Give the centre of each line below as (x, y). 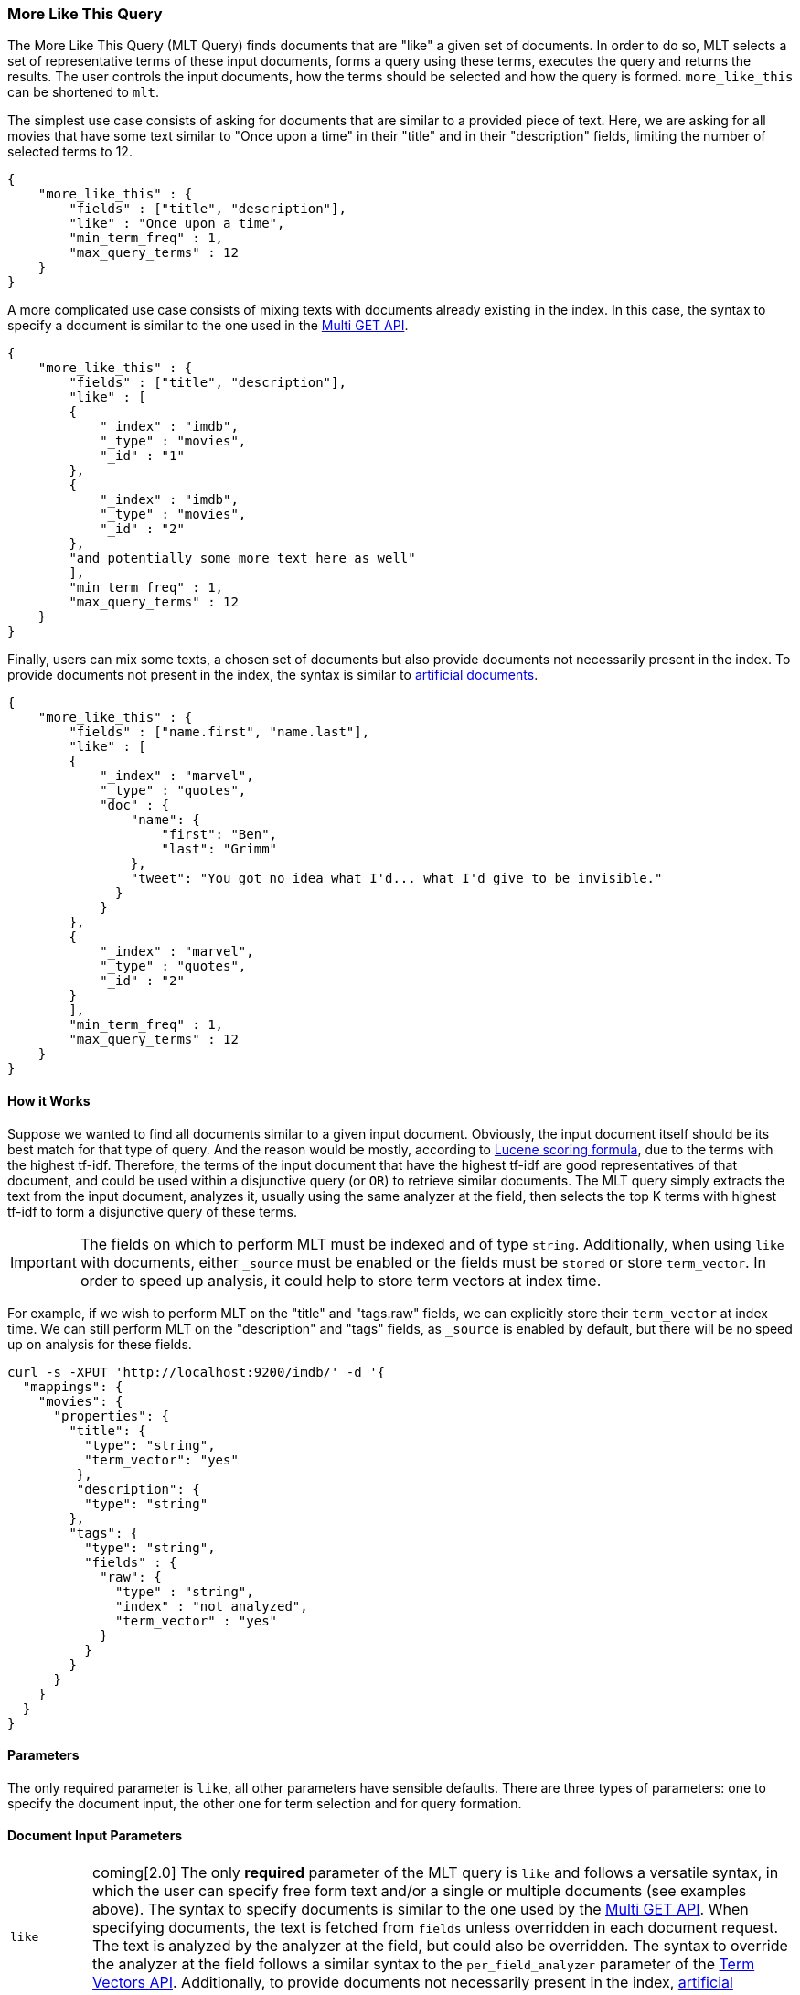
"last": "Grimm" (219, 849)
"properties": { (112, 1416)
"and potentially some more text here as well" (242, 558)
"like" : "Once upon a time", (177, 224)
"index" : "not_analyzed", (212, 1606)
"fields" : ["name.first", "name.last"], (219, 732)
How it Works (49, 1100)
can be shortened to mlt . (84, 92)
